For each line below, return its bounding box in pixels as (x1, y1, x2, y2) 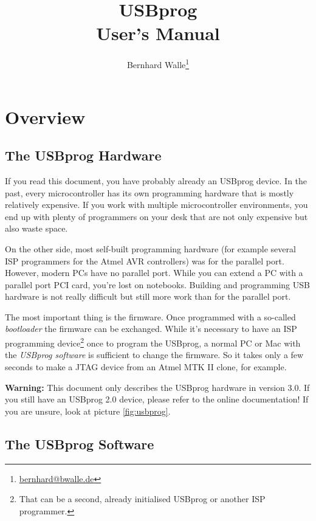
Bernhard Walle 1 (126, 57, 190, 71)
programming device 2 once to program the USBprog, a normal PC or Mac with (5, 335, 301, 349)
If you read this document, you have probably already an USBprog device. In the (5, 174, 307, 187)
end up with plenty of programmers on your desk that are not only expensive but (5, 210, 308, 223)
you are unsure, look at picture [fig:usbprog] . (5, 404, 171, 417)
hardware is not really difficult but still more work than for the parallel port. (5, 290, 291, 303)
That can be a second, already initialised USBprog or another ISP (19, 492, 266, 505)
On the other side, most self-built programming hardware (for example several (5, 242, 296, 255)
